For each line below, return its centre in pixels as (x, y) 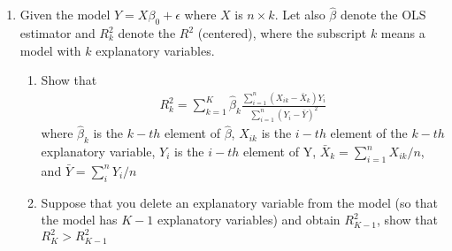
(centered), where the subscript (282, 33)
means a (403, 33)
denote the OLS (383, 15)
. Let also (300, 15)
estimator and (57, 33)
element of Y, (280, 152)
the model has (79, 220)
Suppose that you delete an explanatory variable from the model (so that (239, 202)
